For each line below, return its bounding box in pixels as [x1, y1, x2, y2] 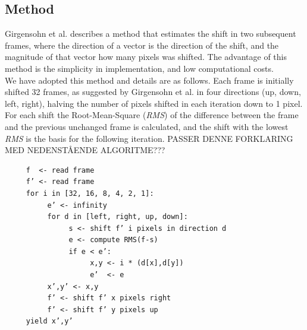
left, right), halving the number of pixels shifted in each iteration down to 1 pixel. [5, 97, 303, 109]
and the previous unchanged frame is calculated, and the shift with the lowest [5, 120, 289, 132]
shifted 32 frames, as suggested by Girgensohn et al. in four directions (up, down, [5, 85, 301, 98]
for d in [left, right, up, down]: [47, 212, 188, 221]
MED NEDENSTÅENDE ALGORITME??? [5, 144, 165, 156]
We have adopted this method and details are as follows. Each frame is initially [5, 74, 294, 86]
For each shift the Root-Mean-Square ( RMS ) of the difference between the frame [5, 109, 299, 121]
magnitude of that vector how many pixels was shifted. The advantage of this [5, 50, 287, 63]
